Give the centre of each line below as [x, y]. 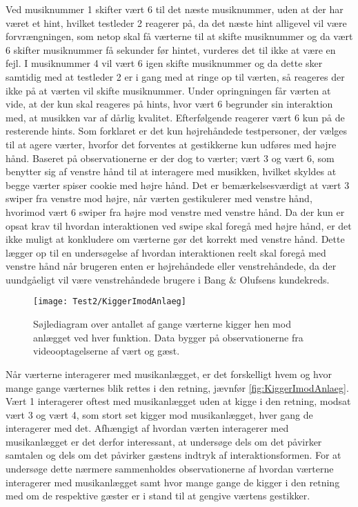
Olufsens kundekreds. [285, 279]
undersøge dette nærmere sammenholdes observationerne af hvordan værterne [170, 469]
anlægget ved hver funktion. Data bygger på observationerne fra [168, 337]
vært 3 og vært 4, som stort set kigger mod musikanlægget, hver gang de [159, 414]
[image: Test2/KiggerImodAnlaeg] [110, 302]
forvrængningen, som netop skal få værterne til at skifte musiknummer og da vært [179, 36]
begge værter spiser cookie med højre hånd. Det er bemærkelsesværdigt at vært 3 [178, 185]
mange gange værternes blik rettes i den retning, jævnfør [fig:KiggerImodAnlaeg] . [177, 387]
